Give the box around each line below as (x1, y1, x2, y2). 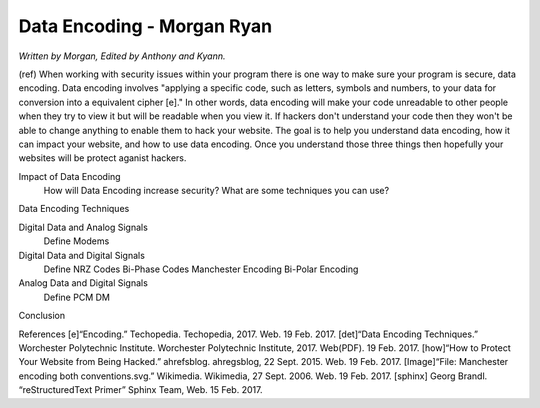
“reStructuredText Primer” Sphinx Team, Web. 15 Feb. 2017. (18, 384, 263, 396)
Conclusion (18, 310, 66, 322)
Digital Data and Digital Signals (18, 249, 145, 261)
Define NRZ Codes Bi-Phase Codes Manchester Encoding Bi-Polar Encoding (43, 263, 359, 275)
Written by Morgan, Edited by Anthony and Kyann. (18, 50, 226, 62)
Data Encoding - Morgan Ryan (18, 15, 273, 37)
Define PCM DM (43, 291, 110, 303)
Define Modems (43, 235, 110, 247)
